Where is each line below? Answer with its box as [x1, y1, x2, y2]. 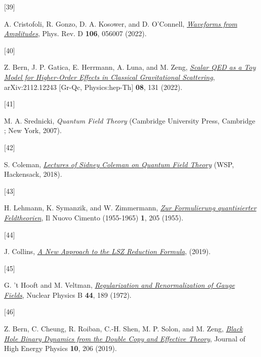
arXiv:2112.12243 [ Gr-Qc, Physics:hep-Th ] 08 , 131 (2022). [4, 81, 182, 92]
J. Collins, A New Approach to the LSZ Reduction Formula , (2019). [4, 246, 211, 257]
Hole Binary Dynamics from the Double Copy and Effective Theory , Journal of [4, 333, 245, 343]
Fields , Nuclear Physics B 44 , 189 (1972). [4, 289, 132, 300]
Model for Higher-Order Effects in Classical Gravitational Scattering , [4, 71, 215, 82]
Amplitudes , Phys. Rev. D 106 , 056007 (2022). [4, 28, 147, 39]
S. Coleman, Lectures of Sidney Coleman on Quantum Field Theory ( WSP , [4, 159, 234, 169]
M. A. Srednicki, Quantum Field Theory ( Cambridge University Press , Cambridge [4, 115, 255, 126]
